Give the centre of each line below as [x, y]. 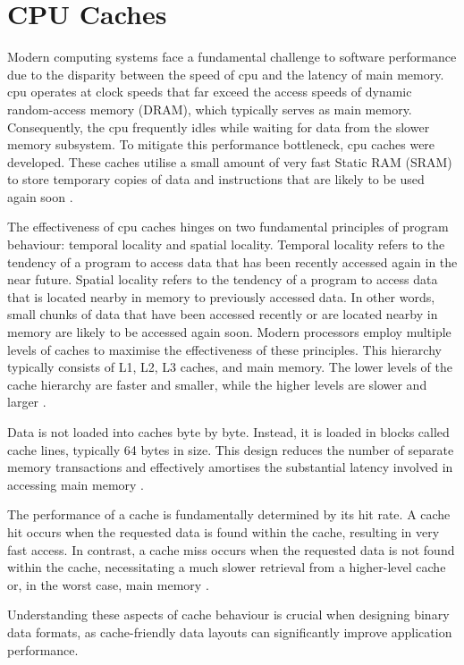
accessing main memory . [76, 484]
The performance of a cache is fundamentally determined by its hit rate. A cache [229, 514]
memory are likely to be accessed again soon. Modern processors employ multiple [229, 332]
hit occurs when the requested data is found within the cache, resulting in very [224, 531]
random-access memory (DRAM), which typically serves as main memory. [210, 109]
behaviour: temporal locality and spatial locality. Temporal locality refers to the [226, 244]
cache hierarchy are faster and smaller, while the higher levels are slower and [217, 384]
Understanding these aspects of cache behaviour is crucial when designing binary [228, 614]
